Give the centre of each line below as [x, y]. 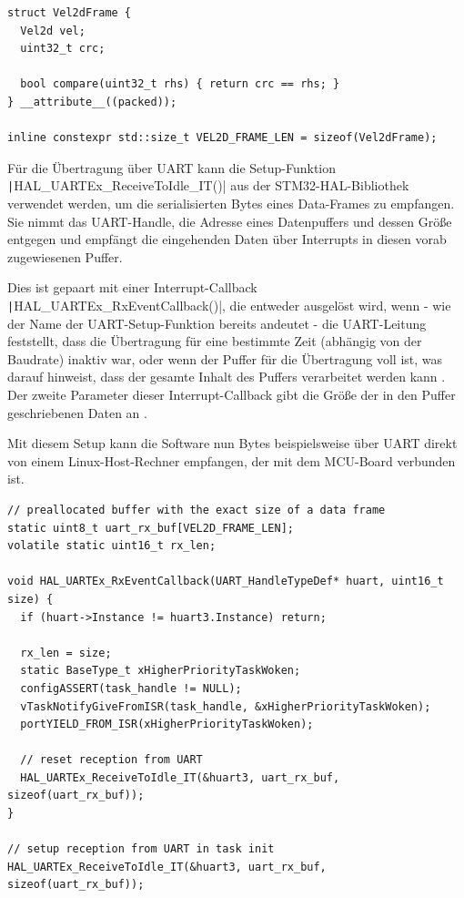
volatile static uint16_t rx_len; [112, 546]
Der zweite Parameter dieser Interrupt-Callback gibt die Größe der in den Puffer [232, 394]
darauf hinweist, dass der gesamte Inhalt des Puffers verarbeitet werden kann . [227, 377]
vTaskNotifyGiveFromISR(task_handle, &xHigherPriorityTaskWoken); [226, 706]
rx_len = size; [66, 653]
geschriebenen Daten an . [77, 412]
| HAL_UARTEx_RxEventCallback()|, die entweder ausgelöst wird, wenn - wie [229, 305]
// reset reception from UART [111, 760]
